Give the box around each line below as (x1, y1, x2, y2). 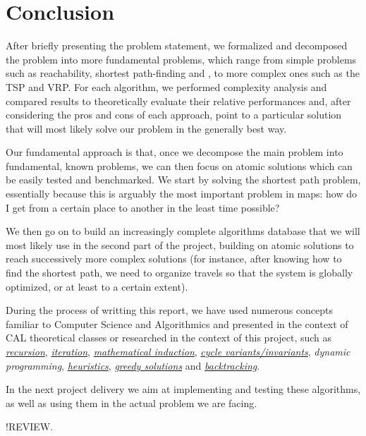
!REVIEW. (6, 419, 54, 434)
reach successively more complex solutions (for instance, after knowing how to (6, 251, 342, 266)
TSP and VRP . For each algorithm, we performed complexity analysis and (6, 79, 327, 94)
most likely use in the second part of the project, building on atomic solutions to (6, 237, 354, 252)
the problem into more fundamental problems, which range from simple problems (6, 52, 357, 66)
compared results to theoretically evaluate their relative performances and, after (6, 93, 351, 108)
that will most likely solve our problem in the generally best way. (6, 121, 287, 135)
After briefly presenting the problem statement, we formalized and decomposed (6, 38, 348, 53)
